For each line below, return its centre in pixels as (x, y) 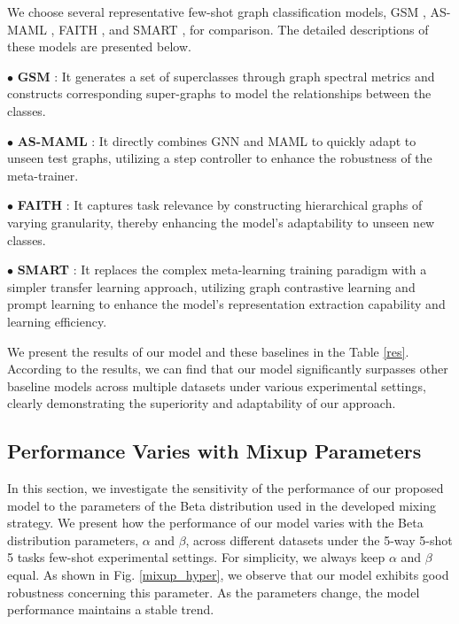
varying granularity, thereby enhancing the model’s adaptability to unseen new (221, 222)
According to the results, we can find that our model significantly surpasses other (228, 369)
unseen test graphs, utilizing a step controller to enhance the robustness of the (220, 158)
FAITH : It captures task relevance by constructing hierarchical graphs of (220, 205)
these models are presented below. (99, 46)
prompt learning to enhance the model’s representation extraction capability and (226, 304)
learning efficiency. (57, 321)
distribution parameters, (73, 539)
